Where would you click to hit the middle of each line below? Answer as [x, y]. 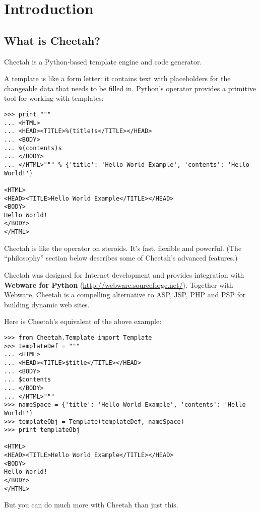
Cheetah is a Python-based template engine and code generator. [103, 61]
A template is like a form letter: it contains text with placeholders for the [117, 78]
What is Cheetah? [52, 40]
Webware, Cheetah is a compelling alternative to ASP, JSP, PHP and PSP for [125, 295]
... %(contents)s [33, 148]
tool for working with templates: [54, 98]
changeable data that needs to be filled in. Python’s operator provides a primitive [130, 88]
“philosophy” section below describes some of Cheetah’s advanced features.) [121, 258]
